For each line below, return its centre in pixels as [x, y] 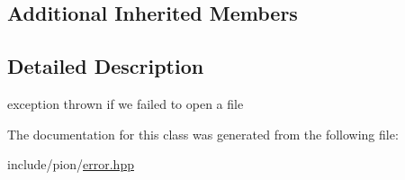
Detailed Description [106, 66]
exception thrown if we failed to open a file [126, 103]
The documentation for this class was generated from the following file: [203, 134]
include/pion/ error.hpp [71, 164]
